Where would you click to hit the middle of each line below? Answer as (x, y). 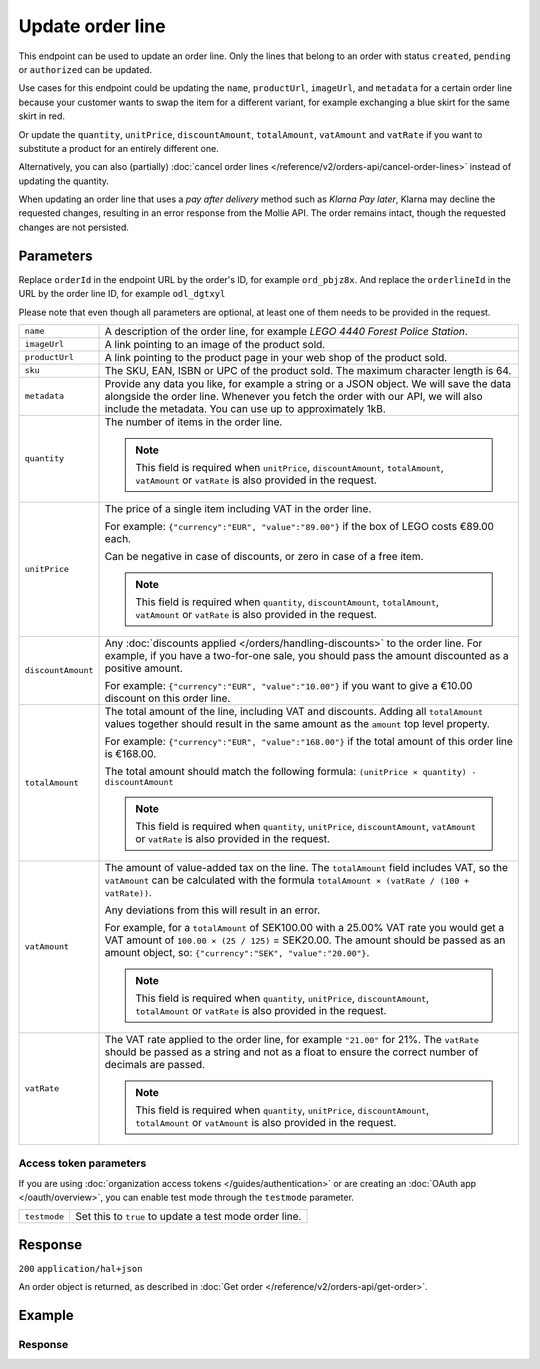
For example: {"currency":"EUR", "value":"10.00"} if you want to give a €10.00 (288, 685)
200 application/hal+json (80, 1268)
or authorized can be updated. (85, 69)
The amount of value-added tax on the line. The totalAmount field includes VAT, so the (306, 867)
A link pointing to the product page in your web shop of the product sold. (276, 357)
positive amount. (144, 668)
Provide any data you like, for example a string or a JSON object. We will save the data (308, 383)
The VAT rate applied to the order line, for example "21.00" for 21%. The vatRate (292, 1039)
